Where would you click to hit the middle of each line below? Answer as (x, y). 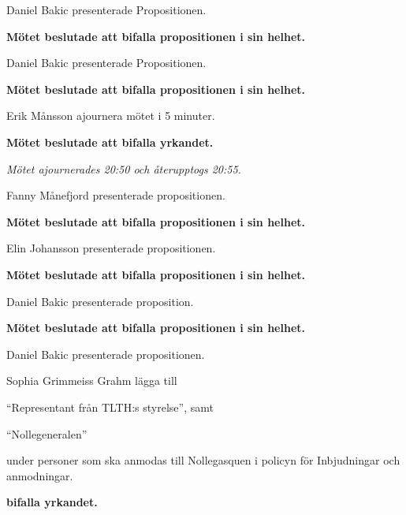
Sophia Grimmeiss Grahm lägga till (92, 381)
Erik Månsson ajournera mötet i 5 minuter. (111, 116)
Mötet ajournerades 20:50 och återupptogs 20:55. (124, 168)
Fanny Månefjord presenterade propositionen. (116, 195)
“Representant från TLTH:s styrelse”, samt (110, 407)
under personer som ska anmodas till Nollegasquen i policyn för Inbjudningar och (203, 460)
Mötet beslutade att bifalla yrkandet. (110, 142)
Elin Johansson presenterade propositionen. (111, 248)
